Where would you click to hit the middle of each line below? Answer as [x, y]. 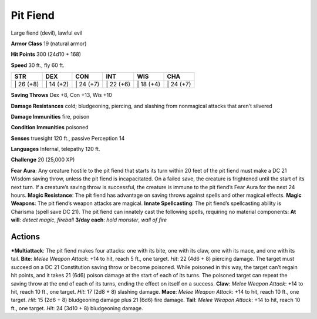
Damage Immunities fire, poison [50, 116]
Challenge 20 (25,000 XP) [43, 160]
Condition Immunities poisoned [50, 127]
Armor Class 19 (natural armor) [49, 43]
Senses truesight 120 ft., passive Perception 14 [68, 138]
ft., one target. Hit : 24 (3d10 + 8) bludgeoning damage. [77, 308]
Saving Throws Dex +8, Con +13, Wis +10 [62, 95]
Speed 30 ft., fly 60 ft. [38, 65]
